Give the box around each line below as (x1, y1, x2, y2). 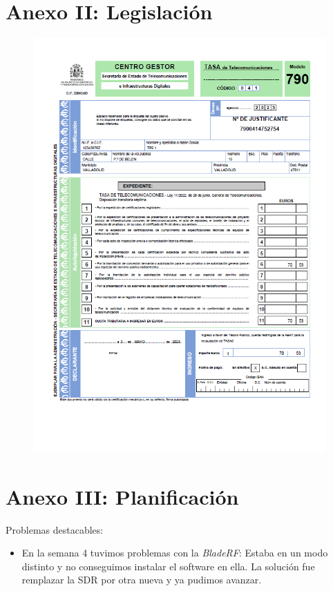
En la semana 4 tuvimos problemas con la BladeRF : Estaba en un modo (21, 545, 328, 560)
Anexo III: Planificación (6, 482, 239, 510)
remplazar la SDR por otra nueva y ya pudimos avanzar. (21, 572, 262, 587)
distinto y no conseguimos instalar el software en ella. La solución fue (21, 559, 315, 573)
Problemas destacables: (6, 522, 104, 536)
